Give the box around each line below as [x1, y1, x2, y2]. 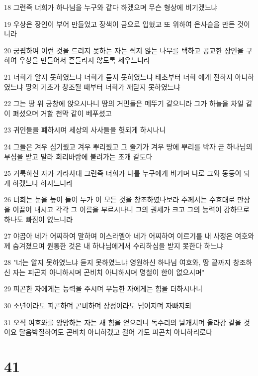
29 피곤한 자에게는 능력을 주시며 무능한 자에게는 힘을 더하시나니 [4, 283, 203, 294]
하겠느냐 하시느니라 [12, 177, 73, 188]
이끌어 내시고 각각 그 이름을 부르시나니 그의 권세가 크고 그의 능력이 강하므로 [12, 204, 250, 214]
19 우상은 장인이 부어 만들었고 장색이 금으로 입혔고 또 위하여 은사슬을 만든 [4, 18, 235, 29]
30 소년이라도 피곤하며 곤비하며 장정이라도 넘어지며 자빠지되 [4, 300, 191, 311]
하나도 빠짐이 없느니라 [4, 214, 73, 224]
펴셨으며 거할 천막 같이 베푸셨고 [12, 108, 112, 118]
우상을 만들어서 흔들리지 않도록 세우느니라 [19, 55, 150, 65]
